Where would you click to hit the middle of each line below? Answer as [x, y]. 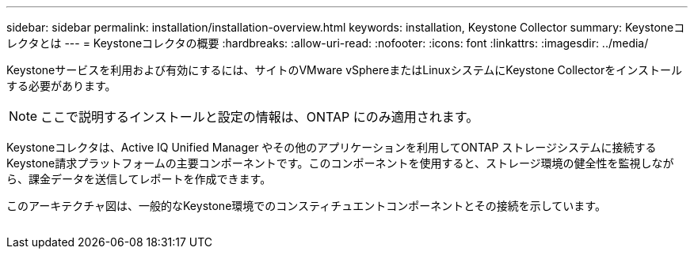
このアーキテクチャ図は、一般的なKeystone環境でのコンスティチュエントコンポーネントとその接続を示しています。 [306, 206]
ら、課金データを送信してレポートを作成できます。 [139, 179]
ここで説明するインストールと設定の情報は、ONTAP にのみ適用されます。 [260, 117]
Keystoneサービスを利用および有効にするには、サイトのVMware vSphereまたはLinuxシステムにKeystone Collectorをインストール [344, 70]
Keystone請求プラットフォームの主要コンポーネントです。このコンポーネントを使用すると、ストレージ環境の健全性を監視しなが [340, 163]
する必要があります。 [61, 86]
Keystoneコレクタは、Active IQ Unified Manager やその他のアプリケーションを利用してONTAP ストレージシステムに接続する [332, 147]
